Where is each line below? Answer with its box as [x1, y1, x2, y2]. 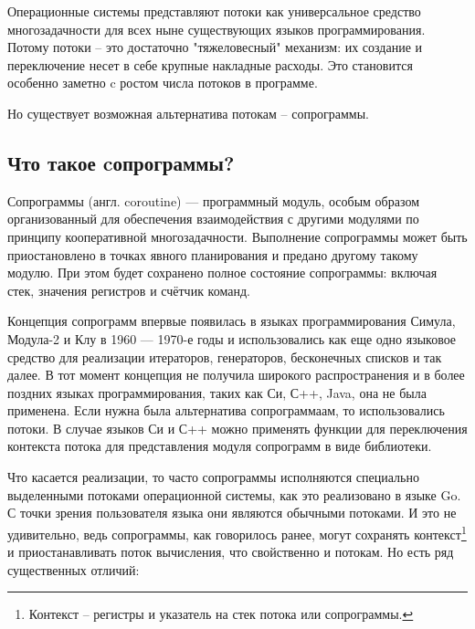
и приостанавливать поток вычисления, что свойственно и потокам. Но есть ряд [7, 542, 454, 561]
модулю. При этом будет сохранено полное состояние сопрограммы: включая [7, 263, 438, 282]
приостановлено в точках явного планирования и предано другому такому [7, 245, 418, 264]
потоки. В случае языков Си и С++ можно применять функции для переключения [7, 418, 468, 437]
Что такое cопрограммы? [7, 148, 235, 176]
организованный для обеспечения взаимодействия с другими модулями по [7, 209, 419, 228]
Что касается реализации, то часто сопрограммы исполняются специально [7, 467, 419, 487]
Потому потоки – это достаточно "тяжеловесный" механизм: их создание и [7, 37, 423, 57]
